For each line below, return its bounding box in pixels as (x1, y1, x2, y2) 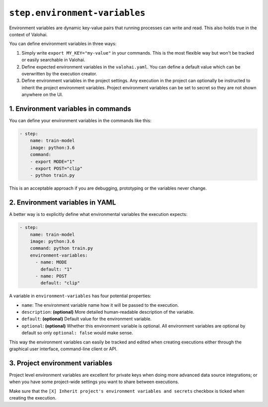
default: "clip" (40, 280, 80, 286)
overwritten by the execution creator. (21, 70, 97, 76)
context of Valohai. (9, 31, 48, 37)
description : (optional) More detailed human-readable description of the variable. (21, 309, 195, 315)
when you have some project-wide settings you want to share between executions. (9, 379, 179, 385)
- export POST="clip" (30, 165, 83, 171)
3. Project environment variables (9, 359, 113, 367)
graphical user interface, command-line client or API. (9, 346, 118, 352)
